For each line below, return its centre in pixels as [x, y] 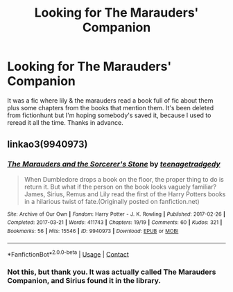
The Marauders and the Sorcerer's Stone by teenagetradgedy [114, 164]
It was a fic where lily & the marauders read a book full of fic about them [110, 100]
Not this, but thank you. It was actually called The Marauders [112, 272]
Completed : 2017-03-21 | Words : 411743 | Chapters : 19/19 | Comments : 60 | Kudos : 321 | [115, 223]
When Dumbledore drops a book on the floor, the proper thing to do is [124, 179]
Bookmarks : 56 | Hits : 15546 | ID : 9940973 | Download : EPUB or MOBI [93, 231]
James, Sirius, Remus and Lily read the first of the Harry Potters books [125, 194]
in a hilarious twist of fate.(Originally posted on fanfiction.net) [112, 201]
